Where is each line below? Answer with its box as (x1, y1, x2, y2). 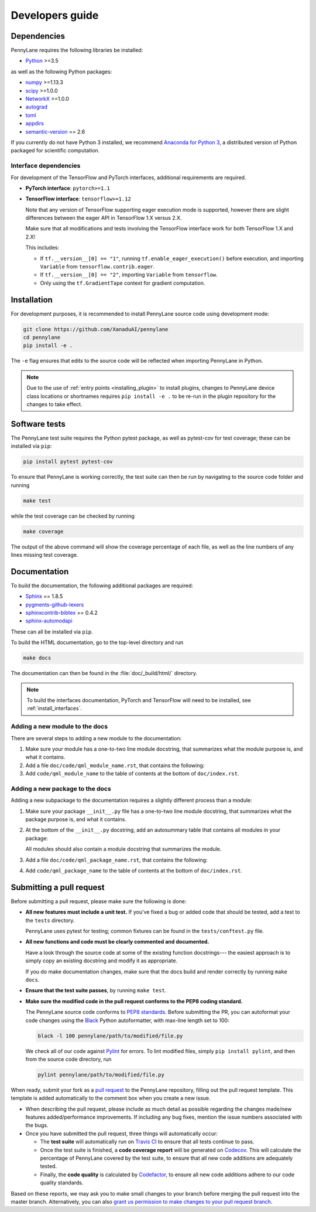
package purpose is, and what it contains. (25, 816, 127, 823)
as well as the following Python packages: (11, 68, 112, 75)
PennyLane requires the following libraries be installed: (11, 47, 143, 54)
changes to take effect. (26, 401, 83, 408)
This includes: (25, 244, 60, 251)
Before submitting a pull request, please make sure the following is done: (11, 897, 187, 905)
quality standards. (40, 1179, 84, 1186)
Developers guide (11, 9, 99, 22)
